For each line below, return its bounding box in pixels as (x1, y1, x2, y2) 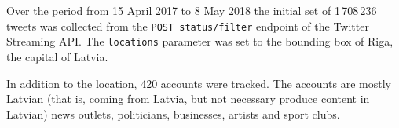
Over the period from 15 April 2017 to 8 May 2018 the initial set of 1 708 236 (6, 2, 377, 18)
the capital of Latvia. (6, 48, 108, 64)
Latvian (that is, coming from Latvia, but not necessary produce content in (6, 90, 370, 107)
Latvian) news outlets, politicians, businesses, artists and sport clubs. (6, 105, 340, 122)
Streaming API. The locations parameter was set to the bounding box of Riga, (6, 33, 394, 49)
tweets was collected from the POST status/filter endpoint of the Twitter (6, 17, 369, 34)
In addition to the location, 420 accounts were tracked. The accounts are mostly (6, 75, 391, 91)
